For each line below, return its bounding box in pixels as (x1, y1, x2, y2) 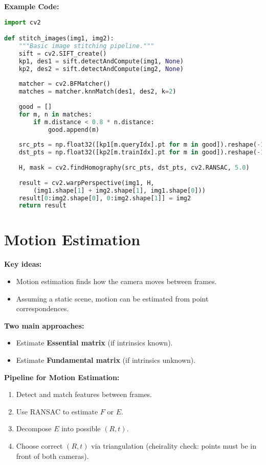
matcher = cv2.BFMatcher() (18, 80, 110, 88)
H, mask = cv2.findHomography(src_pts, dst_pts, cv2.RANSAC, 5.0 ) (18, 164, 250, 171)
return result (18, 202, 66, 210)
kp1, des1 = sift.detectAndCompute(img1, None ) (18, 57, 184, 65)
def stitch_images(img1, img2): (4, 35, 114, 42)
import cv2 (4, 18, 41, 26)
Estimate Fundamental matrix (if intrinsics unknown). (16, 354, 196, 365)
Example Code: (4, 1, 59, 11)
